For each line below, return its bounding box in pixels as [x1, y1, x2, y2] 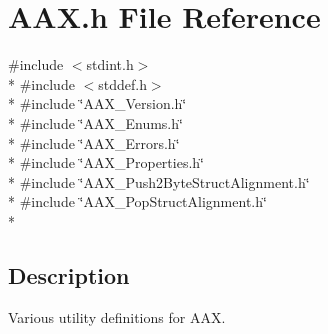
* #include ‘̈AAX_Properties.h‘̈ [8, 152, 204, 173]
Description [8, 259, 130, 290]
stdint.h [86, 54, 134, 75]
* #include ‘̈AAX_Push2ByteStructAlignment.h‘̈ [8, 171, 310, 192]
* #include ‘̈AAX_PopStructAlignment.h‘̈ [8, 191, 267, 212]
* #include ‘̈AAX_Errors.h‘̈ [8, 132, 180, 153]
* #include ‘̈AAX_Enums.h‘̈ [8, 112, 183, 133]
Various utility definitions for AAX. [8, 306, 226, 327]
